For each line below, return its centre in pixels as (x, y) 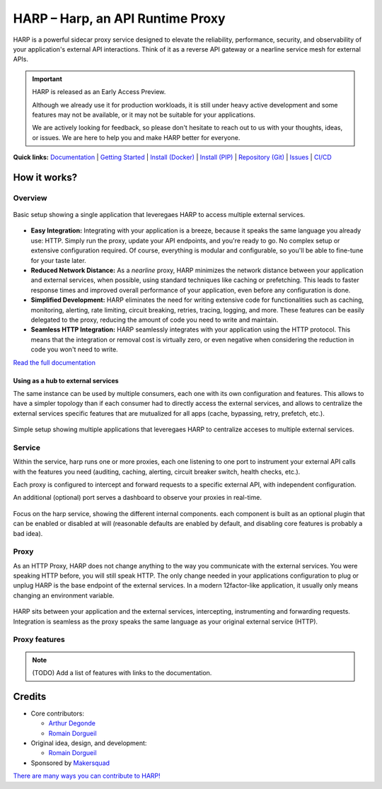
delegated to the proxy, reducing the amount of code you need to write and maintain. (155, 320)
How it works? (45, 177)
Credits (30, 696)
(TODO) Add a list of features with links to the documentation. (122, 672)
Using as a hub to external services (66, 380)
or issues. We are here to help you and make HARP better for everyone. (136, 137)
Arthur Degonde (72, 723)
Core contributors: (58, 713)
